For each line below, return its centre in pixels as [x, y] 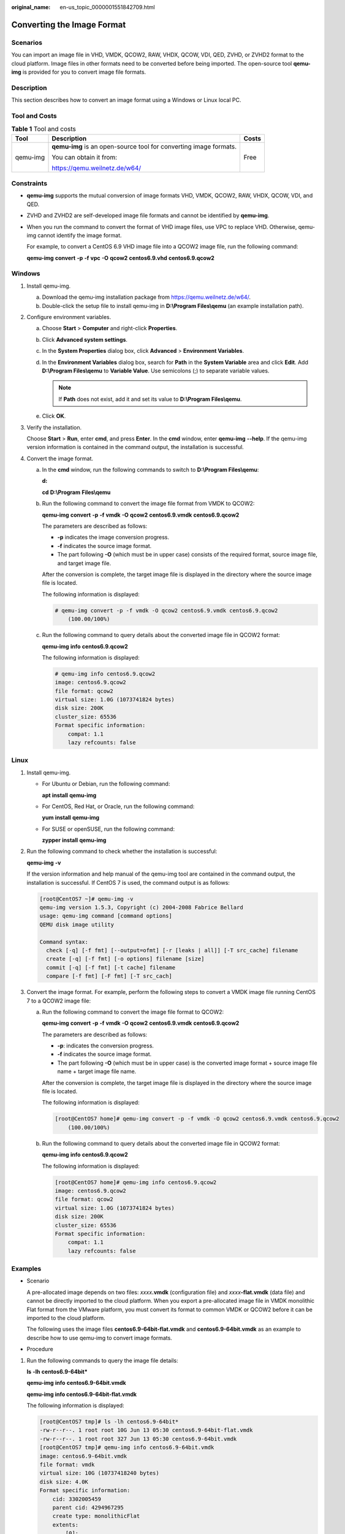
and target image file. [84, 563]
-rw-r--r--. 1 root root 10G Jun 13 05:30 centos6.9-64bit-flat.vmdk [146, 1430]
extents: [66, 1524]
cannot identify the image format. [80, 235]
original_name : [31, 7]
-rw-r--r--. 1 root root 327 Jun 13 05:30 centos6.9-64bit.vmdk [138, 1439]
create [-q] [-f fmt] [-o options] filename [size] [125, 959]
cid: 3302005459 [77, 1499]
